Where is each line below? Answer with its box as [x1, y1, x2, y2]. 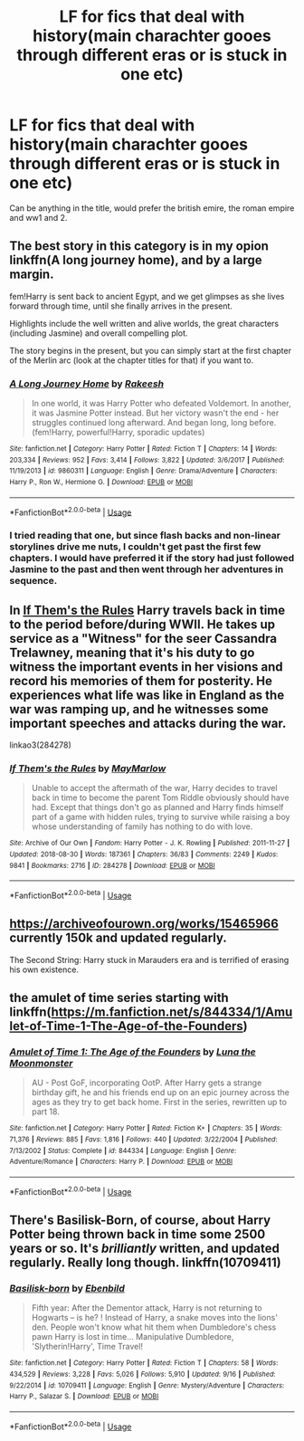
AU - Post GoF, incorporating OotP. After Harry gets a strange [31, 1077, 262, 1088]
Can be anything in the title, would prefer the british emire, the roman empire [9, 202, 295, 214]
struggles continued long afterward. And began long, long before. [31, 417, 277, 428]
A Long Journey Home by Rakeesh [9, 377, 165, 390]
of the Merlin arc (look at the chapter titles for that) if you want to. [9, 355, 254, 366]
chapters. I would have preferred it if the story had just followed [9, 552, 295, 565]
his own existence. [9, 964, 80, 975]
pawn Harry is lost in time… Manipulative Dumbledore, [31, 1331, 234, 1342]
